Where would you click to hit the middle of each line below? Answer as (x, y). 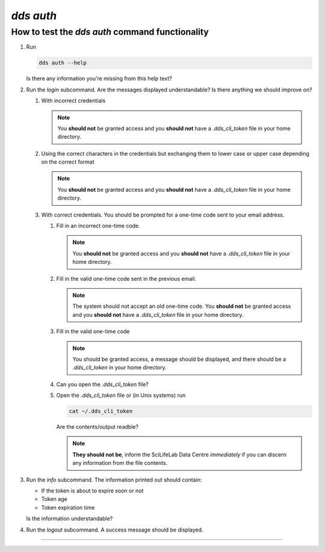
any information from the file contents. (120, 463)
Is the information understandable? (70, 519)
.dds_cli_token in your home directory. (119, 367)
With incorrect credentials (73, 101)
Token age (54, 499)
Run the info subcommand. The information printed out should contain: (114, 480)
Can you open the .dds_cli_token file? (102, 384)
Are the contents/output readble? (97, 427)
